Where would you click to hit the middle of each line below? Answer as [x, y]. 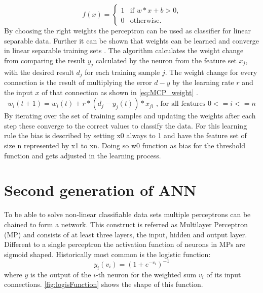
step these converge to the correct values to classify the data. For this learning [126, 125]
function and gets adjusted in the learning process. [83, 155]
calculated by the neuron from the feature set [166, 60]
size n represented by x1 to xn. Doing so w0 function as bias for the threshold [125, 145]
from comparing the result [45, 60]
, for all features [181, 104]
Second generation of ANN [100, 190]
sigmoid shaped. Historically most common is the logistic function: [107, 254]
